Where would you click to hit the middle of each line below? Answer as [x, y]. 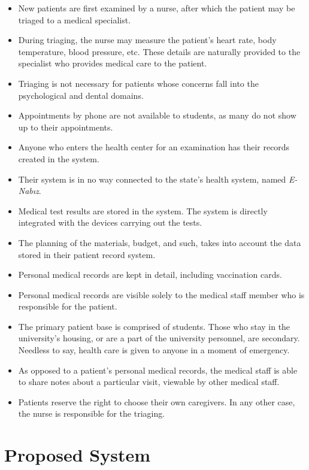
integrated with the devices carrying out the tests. [110, 222]
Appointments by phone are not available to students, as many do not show [157, 115]
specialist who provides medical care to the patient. [113, 63]
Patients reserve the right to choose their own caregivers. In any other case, [157, 401]
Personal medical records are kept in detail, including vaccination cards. [150, 275]
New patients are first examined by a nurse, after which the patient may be [157, 8]
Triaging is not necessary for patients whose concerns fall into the [138, 83]
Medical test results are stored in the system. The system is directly [143, 210]
